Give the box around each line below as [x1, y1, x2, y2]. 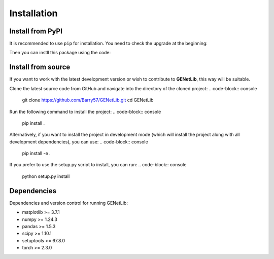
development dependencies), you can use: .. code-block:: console [9, 138, 148, 144]
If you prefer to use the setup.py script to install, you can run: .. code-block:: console [9, 162, 187, 168]
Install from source [9, 63, 71, 71]
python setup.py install [22, 173, 70, 179]
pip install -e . [22, 150, 51, 157]
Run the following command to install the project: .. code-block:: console [9, 108, 161, 115]
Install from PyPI [9, 27, 63, 35]
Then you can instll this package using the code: [9, 50, 111, 56]
